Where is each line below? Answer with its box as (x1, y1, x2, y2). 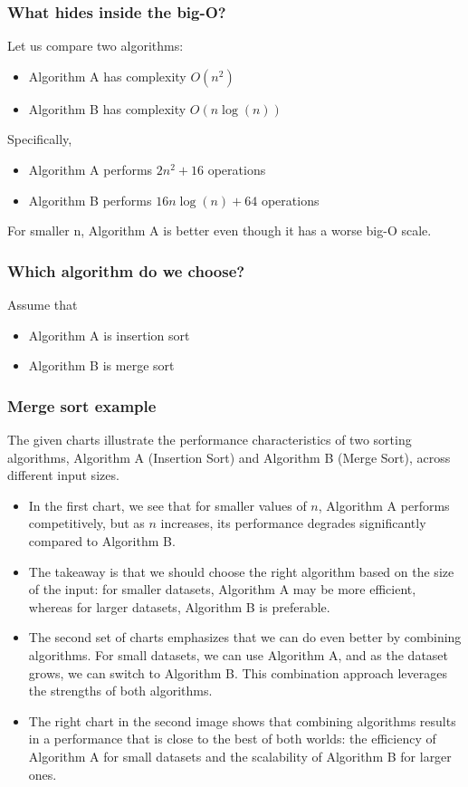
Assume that (7, 295, 78, 313)
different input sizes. (7, 465, 119, 485)
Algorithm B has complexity (28, 99, 186, 118)
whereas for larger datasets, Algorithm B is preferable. (28, 597, 330, 616)
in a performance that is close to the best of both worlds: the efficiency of (28, 729, 436, 748)
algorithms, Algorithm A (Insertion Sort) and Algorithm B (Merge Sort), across (7, 447, 451, 466)
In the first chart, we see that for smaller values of (28, 495, 307, 514)
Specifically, (7, 130, 72, 149)
